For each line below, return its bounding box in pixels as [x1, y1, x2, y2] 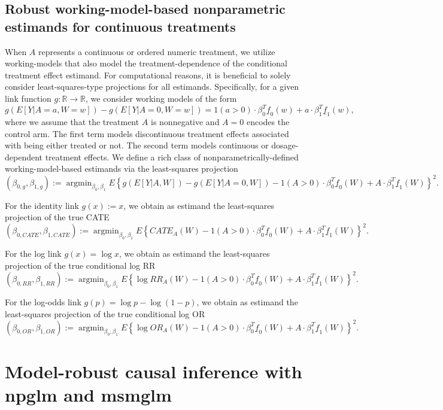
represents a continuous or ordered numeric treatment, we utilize [38, 45, 275, 57]
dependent [5, 150, 43, 163]
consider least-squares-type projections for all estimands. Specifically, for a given [5, 80, 299, 93]
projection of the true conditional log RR [5, 259, 156, 271]
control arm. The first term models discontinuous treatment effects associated [5, 127, 289, 139]
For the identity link [5, 199, 79, 211]
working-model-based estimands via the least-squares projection [5, 162, 238, 175]
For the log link [5, 247, 62, 260]
